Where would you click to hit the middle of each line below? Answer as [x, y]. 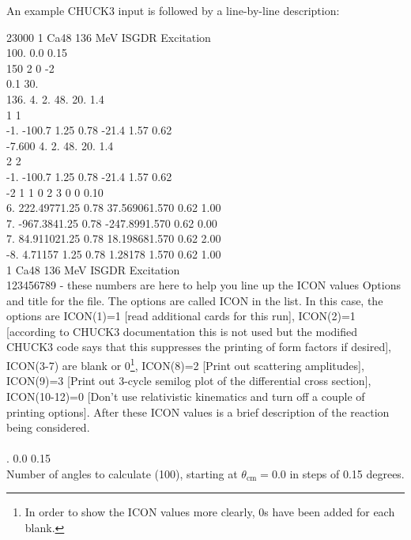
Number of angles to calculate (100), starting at [122, 473]
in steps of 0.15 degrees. [347, 473]
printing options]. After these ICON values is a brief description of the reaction [198, 412]
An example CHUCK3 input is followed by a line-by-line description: [173, 10]
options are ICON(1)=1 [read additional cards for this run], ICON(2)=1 [181, 316]
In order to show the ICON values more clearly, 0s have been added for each [210, 512]
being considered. [48, 427]
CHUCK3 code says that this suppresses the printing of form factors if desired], [199, 347]
